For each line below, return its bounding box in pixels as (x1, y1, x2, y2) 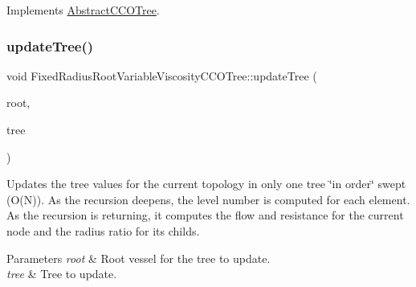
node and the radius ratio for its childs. (6, 222, 200, 239)
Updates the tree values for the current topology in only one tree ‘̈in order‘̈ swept (6, 175, 406, 192)
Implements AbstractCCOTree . (6, 2, 160, 18)
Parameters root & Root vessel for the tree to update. (6, 249, 271, 266)
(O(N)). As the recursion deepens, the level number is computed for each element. (6, 191, 410, 207)
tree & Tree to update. (6, 265, 117, 282)
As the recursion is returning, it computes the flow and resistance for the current (6, 207, 404, 223)
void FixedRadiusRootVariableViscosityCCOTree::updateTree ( (6, 67, 317, 84)
